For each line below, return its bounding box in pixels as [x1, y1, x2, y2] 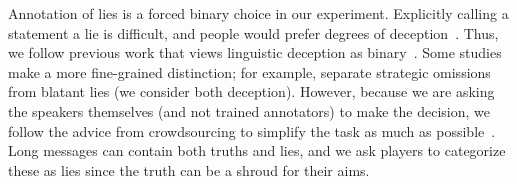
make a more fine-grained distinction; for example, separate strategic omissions [8, 61, 491, 82]
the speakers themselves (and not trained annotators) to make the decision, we [8, 100, 490, 121]
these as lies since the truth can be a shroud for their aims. [8, 159, 370, 180]
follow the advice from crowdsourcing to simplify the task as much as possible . [8, 120, 496, 141]
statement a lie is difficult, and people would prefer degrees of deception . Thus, [8, 22, 499, 43]
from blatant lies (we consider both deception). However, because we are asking [8, 81, 495, 102]
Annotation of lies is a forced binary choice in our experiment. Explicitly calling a [8, 3, 509, 23]
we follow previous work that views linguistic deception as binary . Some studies [8, 42, 502, 63]
